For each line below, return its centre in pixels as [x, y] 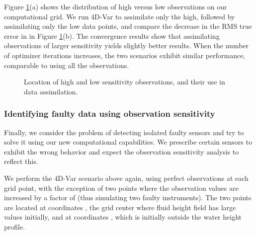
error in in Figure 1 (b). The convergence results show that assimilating [112, 36]
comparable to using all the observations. [67, 65]
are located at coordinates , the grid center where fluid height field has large [120, 207]
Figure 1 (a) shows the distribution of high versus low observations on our [116, 6]
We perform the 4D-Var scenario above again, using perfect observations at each [126, 178]
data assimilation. [51, 91]
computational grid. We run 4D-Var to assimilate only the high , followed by [120, 16]
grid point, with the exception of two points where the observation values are [121, 188]
